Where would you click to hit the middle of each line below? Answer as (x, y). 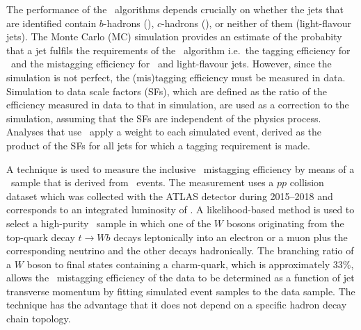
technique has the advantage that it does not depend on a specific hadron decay (177, 305)
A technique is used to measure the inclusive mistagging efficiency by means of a (180, 168)
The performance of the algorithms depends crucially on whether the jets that (175, 9)
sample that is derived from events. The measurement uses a (142, 182)
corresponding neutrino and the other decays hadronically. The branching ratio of (180, 250)
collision (307, 182)
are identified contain (51, 23)
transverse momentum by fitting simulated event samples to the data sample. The (181, 291)
